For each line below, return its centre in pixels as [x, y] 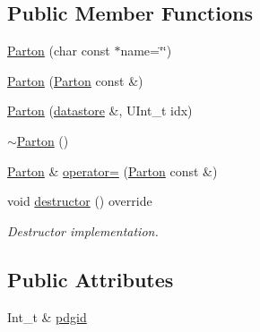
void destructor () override [80, 201]
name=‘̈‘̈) [146, 51]
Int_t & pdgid [47, 316]
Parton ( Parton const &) [75, 80]
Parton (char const [59, 51]
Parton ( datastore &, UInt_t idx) [100, 111]
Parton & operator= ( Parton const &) [113, 170]
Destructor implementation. [83, 230]
